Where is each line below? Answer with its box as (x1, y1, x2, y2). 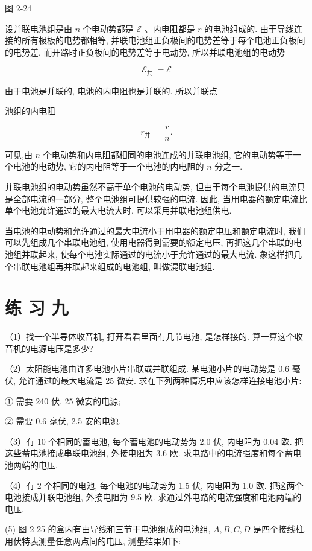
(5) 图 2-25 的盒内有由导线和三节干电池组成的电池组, (5, 523, 211, 535)
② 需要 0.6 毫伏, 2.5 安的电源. (5, 415, 121, 427)
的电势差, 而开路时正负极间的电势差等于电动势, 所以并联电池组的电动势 (5, 45, 285, 58)
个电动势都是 (83, 22, 134, 34)
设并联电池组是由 (5, 22, 72, 34)
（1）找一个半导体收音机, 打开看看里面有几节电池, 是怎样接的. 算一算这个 (5, 330, 295, 343)
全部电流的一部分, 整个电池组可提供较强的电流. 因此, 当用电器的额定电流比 (13, 192, 307, 205)
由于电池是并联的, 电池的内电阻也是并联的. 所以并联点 (5, 84, 218, 97)
